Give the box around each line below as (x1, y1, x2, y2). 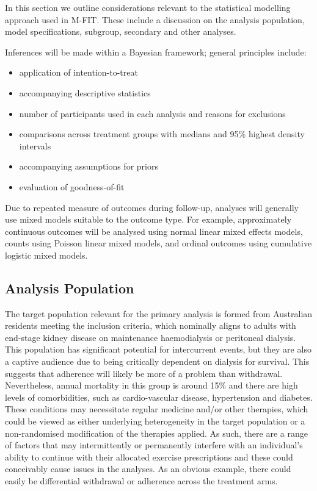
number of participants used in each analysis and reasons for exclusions (19, 107, 286, 120)
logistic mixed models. (5, 248, 88, 261)
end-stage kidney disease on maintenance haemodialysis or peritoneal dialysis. (5, 331, 296, 343)
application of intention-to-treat (19, 66, 138, 79)
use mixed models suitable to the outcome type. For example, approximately (5, 213, 292, 226)
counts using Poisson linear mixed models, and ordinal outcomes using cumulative (5, 237, 312, 249)
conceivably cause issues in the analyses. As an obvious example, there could (5, 462, 291, 475)
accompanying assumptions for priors (19, 160, 158, 173)
